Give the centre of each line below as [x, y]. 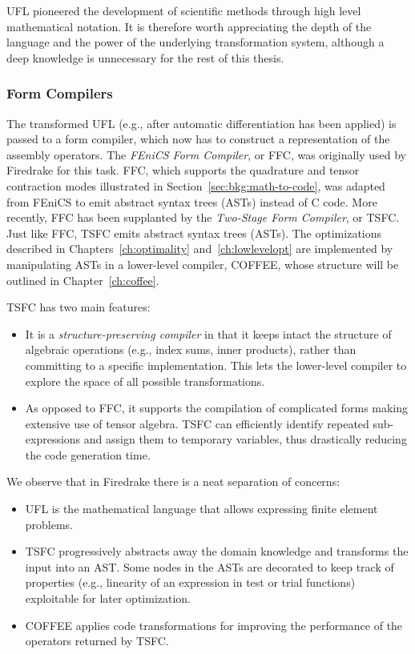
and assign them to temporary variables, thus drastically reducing [245, 439]
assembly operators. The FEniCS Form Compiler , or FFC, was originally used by [207, 154]
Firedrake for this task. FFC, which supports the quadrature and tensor [183, 170]
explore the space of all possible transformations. [145, 381]
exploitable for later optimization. [108, 598]
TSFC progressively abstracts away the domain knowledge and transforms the [217, 551]
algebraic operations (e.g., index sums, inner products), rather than [191, 349]
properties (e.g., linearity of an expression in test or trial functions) [190, 582]
